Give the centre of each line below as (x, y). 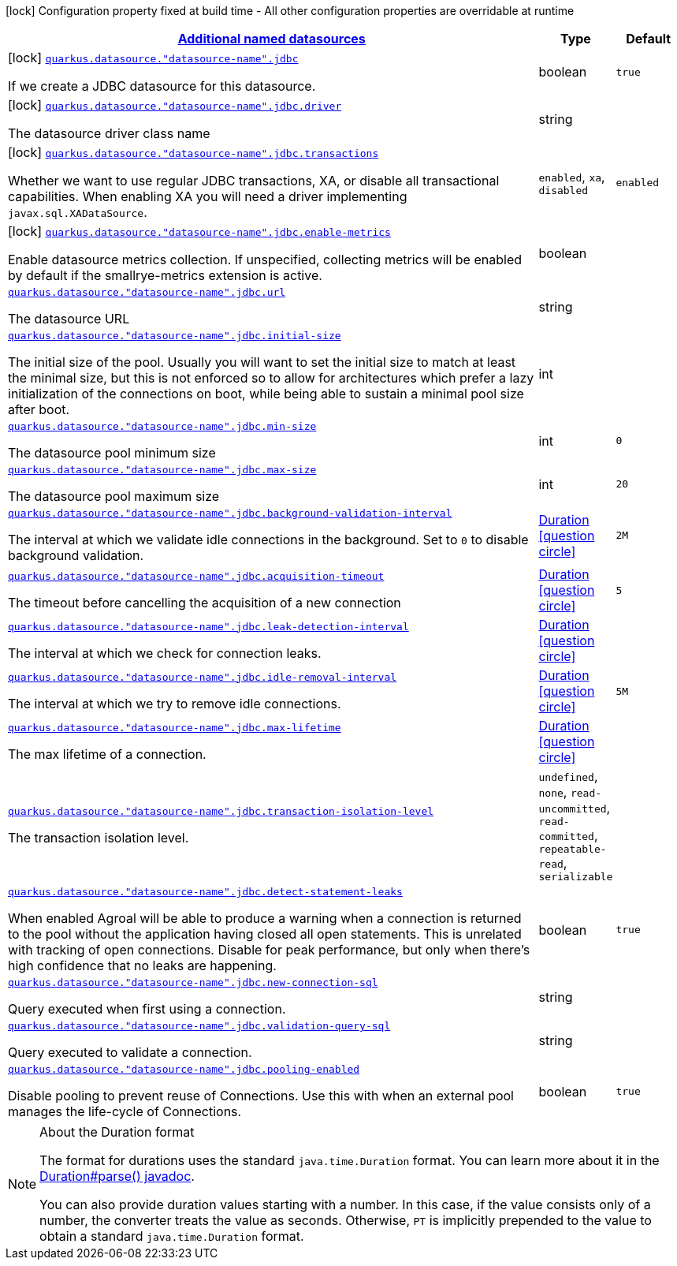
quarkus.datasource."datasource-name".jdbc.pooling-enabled (184, 1069)
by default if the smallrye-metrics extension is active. (165, 275)
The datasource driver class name (109, 133)
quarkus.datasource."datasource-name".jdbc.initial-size (175, 336)
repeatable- (573, 849)
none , (553, 792)
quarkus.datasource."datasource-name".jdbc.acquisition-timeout (196, 576)
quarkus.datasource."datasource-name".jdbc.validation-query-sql (199, 1026)
